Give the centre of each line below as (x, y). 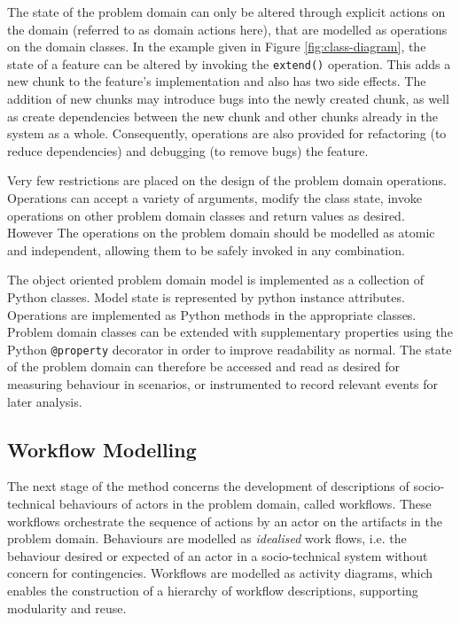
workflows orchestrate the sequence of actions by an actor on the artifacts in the (225, 521)
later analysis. (45, 401)
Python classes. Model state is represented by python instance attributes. (206, 296)
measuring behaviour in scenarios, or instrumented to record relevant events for (223, 384)
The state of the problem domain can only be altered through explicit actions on (226, 12)
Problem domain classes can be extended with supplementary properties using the (230, 332)
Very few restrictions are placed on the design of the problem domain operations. (227, 180)
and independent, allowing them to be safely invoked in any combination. (206, 249)
